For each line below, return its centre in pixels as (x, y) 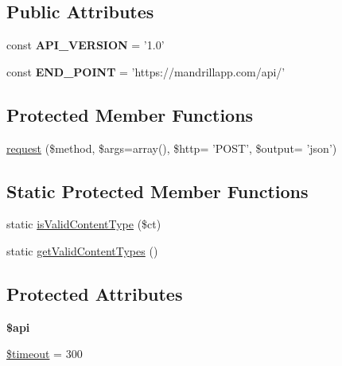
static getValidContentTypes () (82, 250)
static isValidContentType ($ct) (84, 224)
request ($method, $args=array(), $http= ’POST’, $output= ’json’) (172, 148)
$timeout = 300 (45, 354)
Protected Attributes (95, 293)
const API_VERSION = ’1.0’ (85, 45)
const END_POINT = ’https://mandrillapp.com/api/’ (146, 71)
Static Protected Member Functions (157, 191)
